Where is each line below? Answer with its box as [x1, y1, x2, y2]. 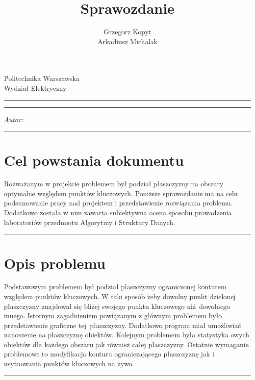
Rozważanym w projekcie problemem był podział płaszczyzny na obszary [4, 178, 224, 189]
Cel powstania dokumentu [4, 150, 184, 170]
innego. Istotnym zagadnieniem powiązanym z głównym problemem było [4, 310, 222, 321]
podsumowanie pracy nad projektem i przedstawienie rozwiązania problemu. [4, 198, 233, 208]
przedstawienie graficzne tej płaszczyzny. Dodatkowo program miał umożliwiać [4, 320, 241, 330]
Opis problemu [4, 253, 106, 273]
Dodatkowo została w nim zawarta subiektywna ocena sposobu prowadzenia [4, 207, 232, 217]
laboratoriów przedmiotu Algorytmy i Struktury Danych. [4, 217, 175, 227]
